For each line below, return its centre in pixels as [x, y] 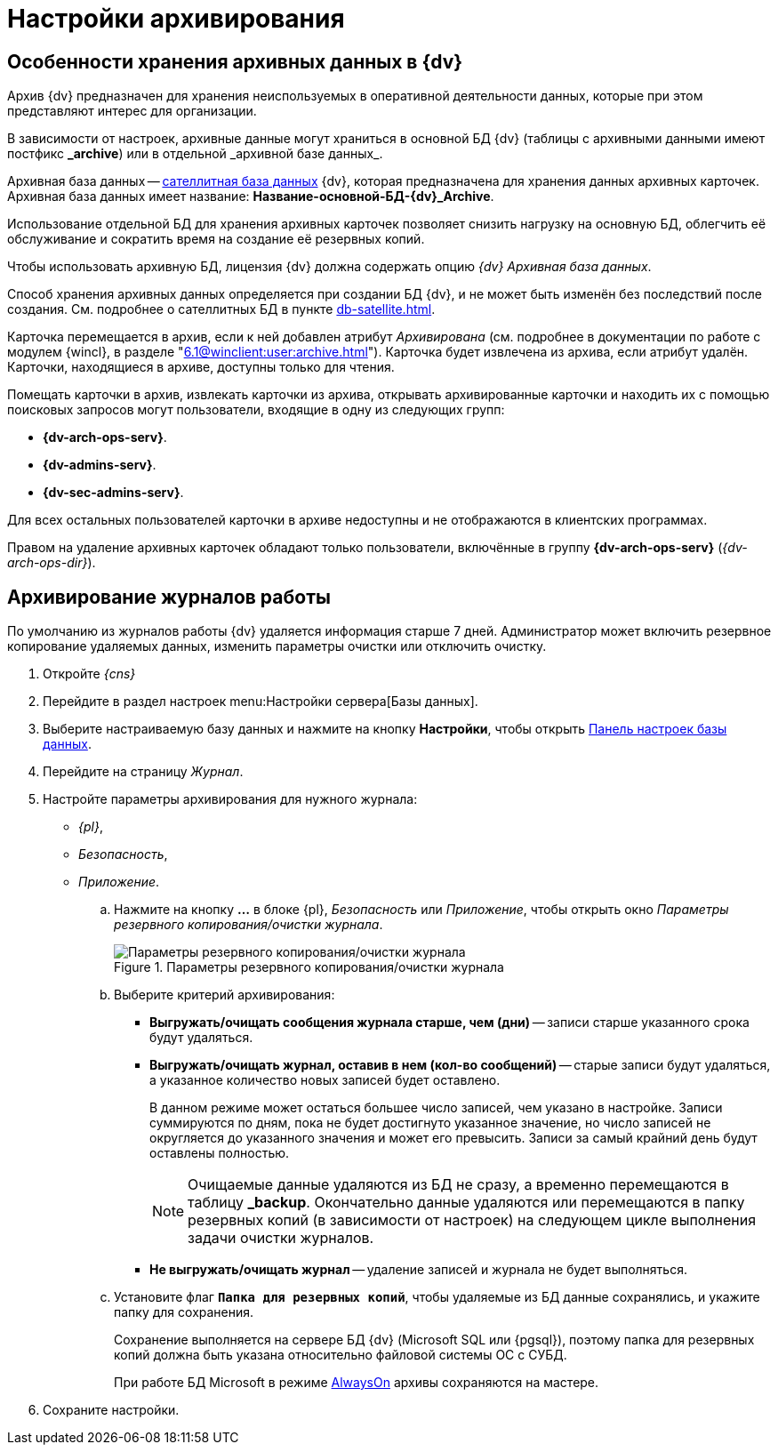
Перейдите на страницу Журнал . [143, 772]
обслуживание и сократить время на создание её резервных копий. [216, 239]
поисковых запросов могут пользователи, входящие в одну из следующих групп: [256, 410]
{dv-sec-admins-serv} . [113, 493]
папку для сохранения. [184, 1312]
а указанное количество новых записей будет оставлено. [325, 1080]
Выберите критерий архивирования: [225, 995]
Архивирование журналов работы [169, 597]
